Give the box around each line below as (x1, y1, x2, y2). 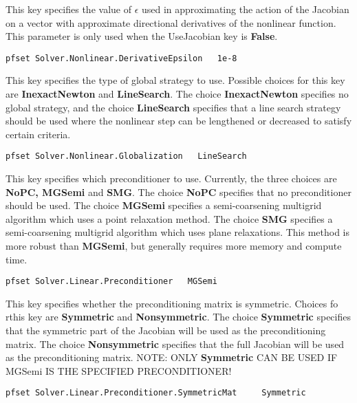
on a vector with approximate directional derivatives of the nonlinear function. (6, 15, 336, 30)
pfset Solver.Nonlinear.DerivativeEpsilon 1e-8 (6, 53, 237, 63)
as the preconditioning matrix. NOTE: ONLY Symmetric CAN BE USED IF (6, 350, 338, 364)
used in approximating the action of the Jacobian (142, 2, 349, 16)
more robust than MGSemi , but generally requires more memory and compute (6, 239, 342, 253)
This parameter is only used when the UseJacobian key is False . (6, 29, 278, 43)
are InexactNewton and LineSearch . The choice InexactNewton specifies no (6, 87, 349, 101)
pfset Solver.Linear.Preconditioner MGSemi (6, 276, 217, 287)
